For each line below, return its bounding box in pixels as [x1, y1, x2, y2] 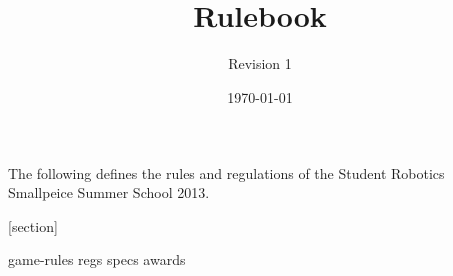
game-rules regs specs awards [8, 249, 186, 270]
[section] [8, 215, 58, 236]
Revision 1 [228, 53, 292, 74]
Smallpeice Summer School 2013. [8, 182, 210, 203]
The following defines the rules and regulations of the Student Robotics [8, 162, 445, 183]
